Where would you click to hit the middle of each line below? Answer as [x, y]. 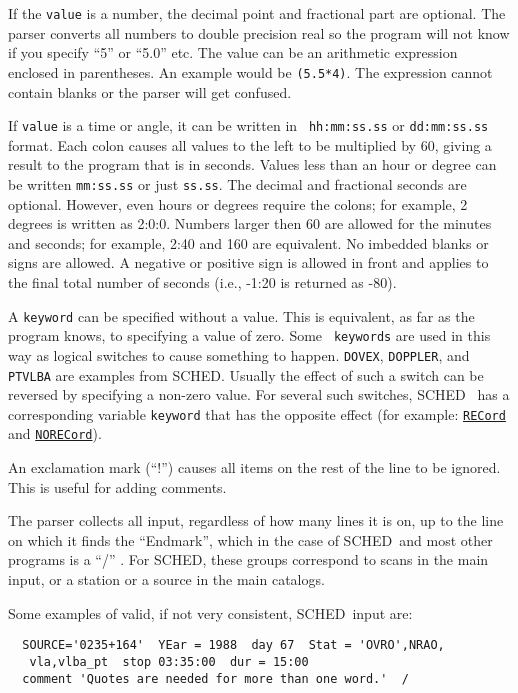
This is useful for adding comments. [117, 486]
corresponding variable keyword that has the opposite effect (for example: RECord [257, 413]
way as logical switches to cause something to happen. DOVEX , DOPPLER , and [239, 354]
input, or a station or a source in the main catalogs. [166, 579]
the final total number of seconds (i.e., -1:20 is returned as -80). [202, 281]
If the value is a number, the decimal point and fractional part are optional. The [257, 13]
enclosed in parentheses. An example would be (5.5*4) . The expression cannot [250, 71]
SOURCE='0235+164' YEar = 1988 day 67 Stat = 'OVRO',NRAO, [233, 645]
